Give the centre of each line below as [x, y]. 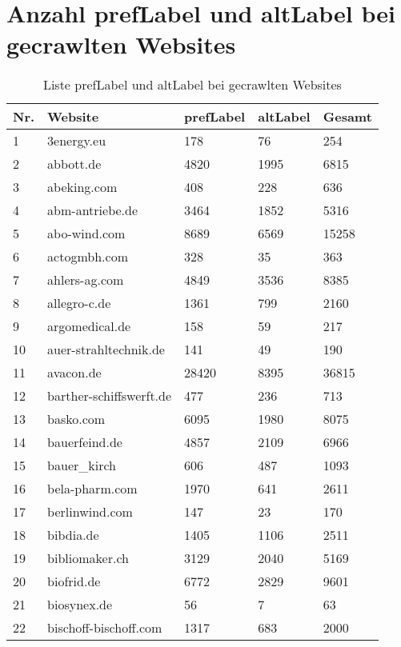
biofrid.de [74, 581]
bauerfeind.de [85, 442]
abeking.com [82, 187]
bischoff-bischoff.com [105, 628]
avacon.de [74, 373]
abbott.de [74, 164]
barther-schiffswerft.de [110, 396]
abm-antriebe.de [93, 210]
